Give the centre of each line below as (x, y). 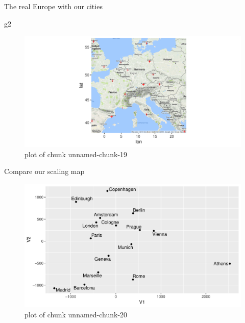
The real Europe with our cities (53, 6)
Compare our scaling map (44, 171)
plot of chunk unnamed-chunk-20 (76, 314)
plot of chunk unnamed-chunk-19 (76, 154)
